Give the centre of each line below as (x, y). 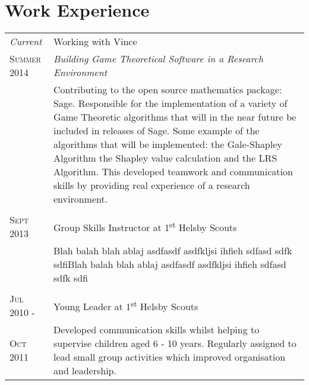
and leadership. (85, 371)
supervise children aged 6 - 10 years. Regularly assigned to (175, 343)
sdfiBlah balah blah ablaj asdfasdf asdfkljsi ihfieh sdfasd (170, 264)
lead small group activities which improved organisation (169, 357)
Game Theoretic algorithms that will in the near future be (175, 117)
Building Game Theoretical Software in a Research (158, 59)
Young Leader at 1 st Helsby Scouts (126, 305)
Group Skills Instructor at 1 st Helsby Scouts (145, 226)
